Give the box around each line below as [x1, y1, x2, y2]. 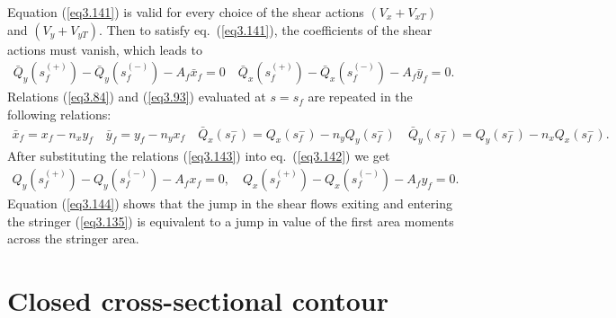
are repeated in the [308, 87, 413, 106]
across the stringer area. [7, 229, 139, 248]
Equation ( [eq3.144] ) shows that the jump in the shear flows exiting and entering [7, 194, 452, 213]
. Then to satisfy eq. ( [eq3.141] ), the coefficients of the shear [99, 20, 433, 39]
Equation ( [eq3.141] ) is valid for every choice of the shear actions [7, 3, 364, 21]
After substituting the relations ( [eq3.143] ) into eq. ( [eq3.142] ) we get [7, 146, 390, 165]
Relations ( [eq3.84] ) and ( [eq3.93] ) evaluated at [7, 87, 266, 106]
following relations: [7, 104, 112, 123]
